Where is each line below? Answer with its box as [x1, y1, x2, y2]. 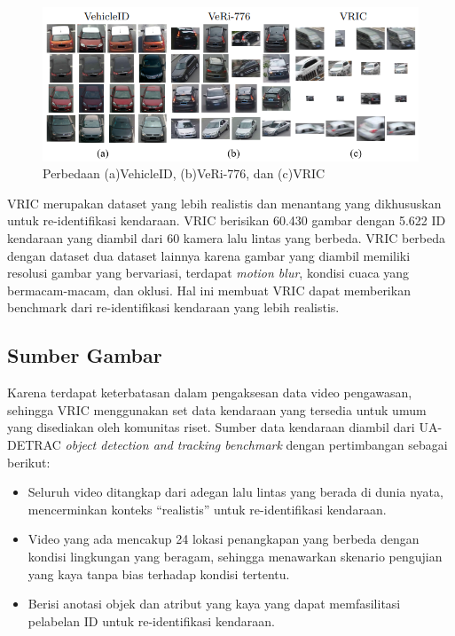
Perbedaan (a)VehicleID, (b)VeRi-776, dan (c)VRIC [43, 164, 326, 183]
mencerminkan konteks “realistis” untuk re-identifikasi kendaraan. [27, 499, 387, 518]
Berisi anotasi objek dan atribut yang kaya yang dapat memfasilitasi [27, 594, 401, 613]
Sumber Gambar [7, 342, 162, 369]
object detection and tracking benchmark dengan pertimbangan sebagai [65, 435, 448, 453]
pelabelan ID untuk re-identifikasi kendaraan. [27, 611, 275, 630]
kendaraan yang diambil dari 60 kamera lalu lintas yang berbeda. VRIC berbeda [7, 229, 446, 247]
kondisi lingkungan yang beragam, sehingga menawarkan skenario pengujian [27, 546, 443, 565]
